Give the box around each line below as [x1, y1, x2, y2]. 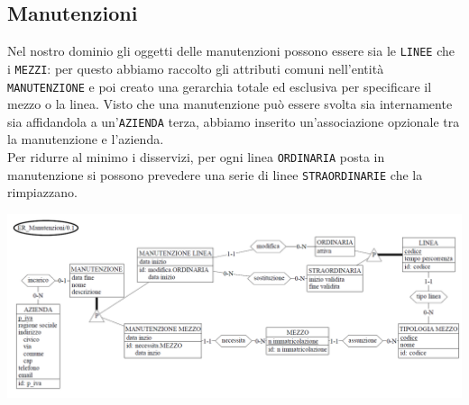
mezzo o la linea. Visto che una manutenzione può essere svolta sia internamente [7, 94, 453, 113]
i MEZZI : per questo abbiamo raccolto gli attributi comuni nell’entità [7, 58, 384, 77]
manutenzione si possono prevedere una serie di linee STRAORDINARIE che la [7, 165, 423, 184]
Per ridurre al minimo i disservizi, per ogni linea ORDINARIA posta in [7, 148, 385, 166]
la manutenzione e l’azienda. [7, 130, 164, 148]
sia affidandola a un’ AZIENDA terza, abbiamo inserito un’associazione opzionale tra [7, 112, 460, 130]
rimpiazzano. [7, 183, 78, 202]
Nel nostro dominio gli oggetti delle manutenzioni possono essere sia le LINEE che [7, 41, 455, 60]
